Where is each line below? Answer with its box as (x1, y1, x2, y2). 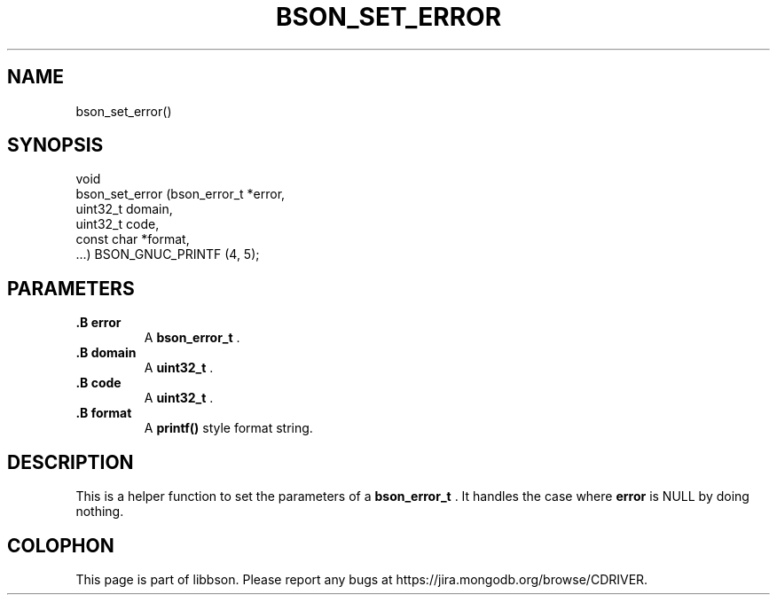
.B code (75, 375, 122, 391)
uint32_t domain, (75, 201, 173, 217)
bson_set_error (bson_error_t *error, (75, 186, 286, 202)
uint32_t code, (75, 216, 160, 232)
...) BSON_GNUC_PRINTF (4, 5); (75, 246, 260, 262)
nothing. (75, 504, 124, 520)
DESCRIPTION (7, 450, 134, 473)
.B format (75, 405, 132, 421)
